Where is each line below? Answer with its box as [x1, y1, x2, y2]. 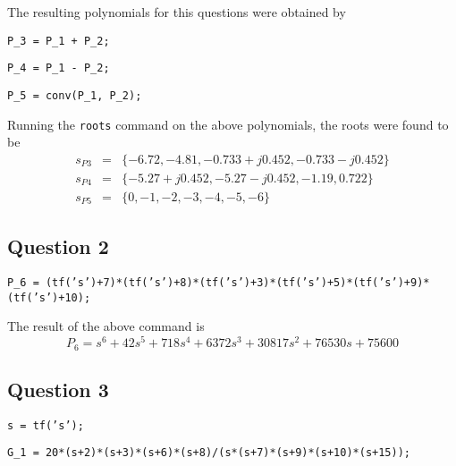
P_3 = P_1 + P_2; [7, 34, 110, 47]
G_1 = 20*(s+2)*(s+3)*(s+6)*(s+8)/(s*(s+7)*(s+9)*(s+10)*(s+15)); [7, 446, 411, 460]
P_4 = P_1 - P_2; [7, 62, 110, 75]
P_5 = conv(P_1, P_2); [7, 89, 142, 102]
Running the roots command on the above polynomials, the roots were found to [7, 114, 449, 133]
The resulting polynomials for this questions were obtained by [7, 3, 346, 21]
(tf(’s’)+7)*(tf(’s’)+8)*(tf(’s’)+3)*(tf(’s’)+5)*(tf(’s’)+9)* [45, 276, 430, 290]
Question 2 [7, 233, 109, 260]
